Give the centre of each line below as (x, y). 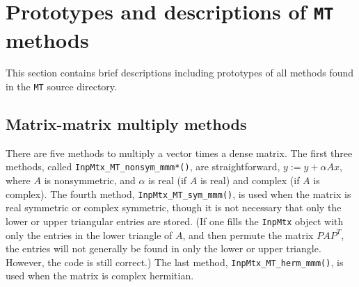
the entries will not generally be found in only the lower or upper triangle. (163, 248)
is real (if (168, 180)
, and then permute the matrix (248, 235)
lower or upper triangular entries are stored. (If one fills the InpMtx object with (175, 221)
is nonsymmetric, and (90, 180)
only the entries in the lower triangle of (89, 235)
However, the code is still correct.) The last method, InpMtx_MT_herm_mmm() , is (175, 262)
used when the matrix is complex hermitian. (100, 276)
